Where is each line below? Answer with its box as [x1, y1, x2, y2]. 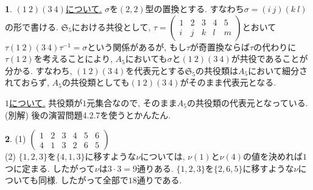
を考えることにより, [33, 52, 113, 65]
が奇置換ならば [190, 40, 250, 53]
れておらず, [5, 76, 49, 89]
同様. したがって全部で [38, 174, 128, 186]
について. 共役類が [9, 96, 83, 109]
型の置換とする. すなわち [145, 2, 244, 15]
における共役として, [71, 20, 151, 33]
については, [140, 150, 185, 163]
